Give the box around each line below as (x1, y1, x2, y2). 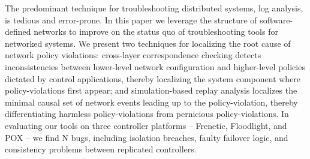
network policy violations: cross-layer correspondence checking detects (5, 49, 261, 61)
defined (5, 25, 31, 38)
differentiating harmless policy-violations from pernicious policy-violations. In (5, 107, 289, 120)
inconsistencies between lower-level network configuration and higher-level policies (5, 60, 305, 73)
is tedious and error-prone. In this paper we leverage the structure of (5, 13, 257, 26)
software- (260, 13, 293, 26)
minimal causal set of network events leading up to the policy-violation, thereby (5, 95, 298, 108)
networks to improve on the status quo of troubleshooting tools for (34, 25, 278, 38)
